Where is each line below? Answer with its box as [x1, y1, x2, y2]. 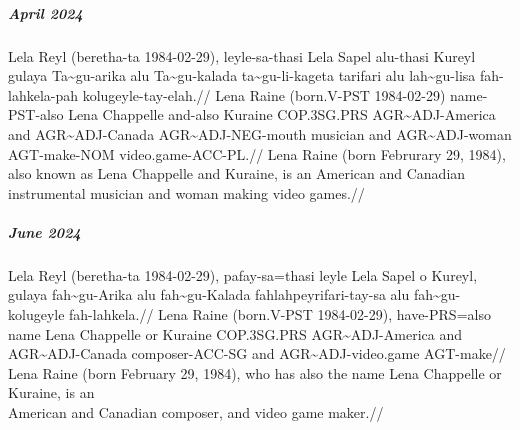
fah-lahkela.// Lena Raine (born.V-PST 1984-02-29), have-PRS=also [69, 304, 491, 325]
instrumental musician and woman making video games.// [8, 182, 365, 203]
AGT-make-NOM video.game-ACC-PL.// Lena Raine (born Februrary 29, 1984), [8, 143, 506, 164]
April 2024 [8, 2, 83, 23]
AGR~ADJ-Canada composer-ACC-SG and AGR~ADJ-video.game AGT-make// [8, 343, 506, 364]
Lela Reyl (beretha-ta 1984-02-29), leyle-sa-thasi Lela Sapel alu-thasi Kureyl [8, 45, 476, 66]
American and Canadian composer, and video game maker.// [8, 402, 384, 423]
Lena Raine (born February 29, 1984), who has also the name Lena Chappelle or [8, 362, 502, 383]
